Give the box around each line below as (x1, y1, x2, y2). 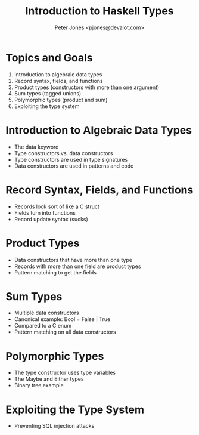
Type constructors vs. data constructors (14, 149, 113, 156)
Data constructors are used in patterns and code (14, 162, 134, 169)
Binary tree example (14, 382, 64, 389)
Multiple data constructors (14, 309, 79, 317)
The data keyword (14, 143, 59, 150)
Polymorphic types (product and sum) (14, 96, 108, 103)
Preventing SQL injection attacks (14, 422, 95, 430)
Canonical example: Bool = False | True (14, 316, 111, 323)
